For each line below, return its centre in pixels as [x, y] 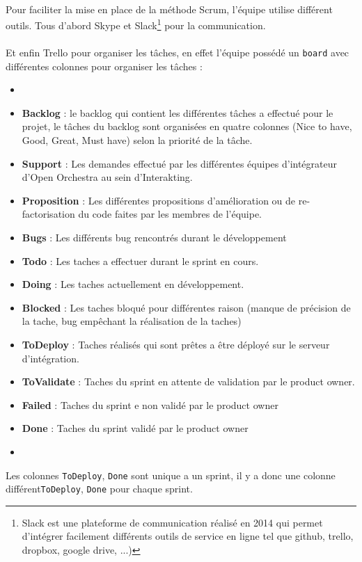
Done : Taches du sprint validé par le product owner [135, 428]
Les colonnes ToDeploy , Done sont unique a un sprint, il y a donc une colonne [171, 475]
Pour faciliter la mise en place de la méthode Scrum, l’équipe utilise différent [169, 9]
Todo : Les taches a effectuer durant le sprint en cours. [140, 260]
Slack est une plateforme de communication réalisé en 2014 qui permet [172, 522]
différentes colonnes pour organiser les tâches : [104, 66]
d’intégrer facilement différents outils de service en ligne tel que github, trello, [188, 536]
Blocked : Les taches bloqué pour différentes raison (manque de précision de [186, 307]
